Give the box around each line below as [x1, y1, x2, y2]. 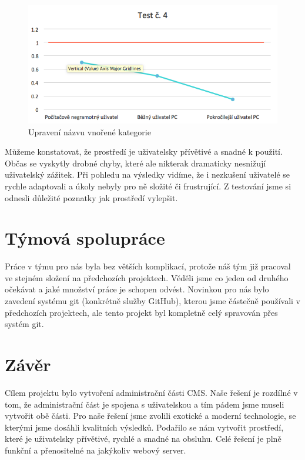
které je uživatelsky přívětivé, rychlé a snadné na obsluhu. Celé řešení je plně [5, 432, 281, 445]
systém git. [5, 318, 44, 330]
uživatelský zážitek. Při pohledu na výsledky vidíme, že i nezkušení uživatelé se [5, 168, 290, 181]
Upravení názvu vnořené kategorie [28, 125, 151, 138]
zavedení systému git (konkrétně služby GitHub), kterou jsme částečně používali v [5, 295, 300, 307]
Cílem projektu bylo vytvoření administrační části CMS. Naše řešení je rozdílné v [5, 386, 298, 398]
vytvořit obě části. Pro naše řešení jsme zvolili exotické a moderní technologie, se [5, 409, 296, 422]
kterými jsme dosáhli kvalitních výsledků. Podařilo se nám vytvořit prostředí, [5, 421, 284, 433]
